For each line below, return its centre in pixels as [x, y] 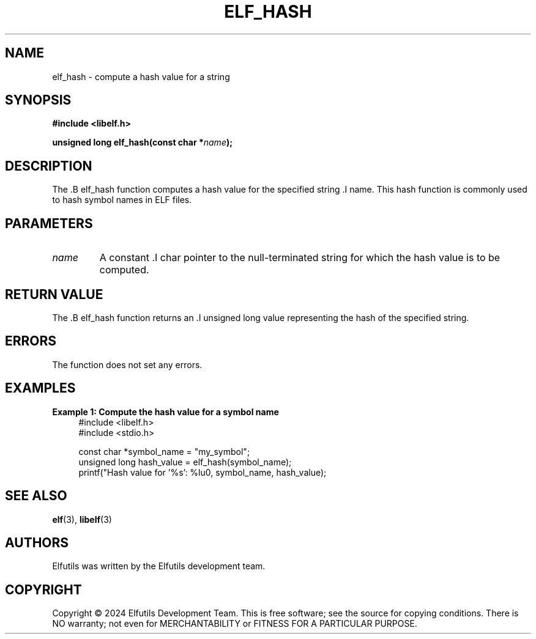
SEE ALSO [36, 496]
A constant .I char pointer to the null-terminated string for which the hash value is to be [300, 258]
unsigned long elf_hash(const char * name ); [143, 142]
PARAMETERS [49, 223]
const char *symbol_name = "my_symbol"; [164, 451]
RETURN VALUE [54, 294]
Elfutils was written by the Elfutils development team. [159, 566]
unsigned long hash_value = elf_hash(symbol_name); [185, 462]
